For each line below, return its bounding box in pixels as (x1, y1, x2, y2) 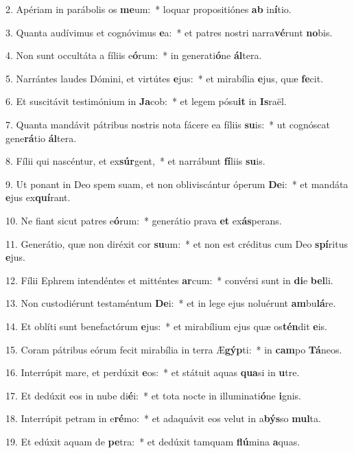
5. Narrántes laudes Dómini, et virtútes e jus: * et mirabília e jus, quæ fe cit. (5, 71, 324, 85)
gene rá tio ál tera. (5, 130, 77, 145)
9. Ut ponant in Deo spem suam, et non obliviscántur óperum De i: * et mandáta (5, 176, 349, 191)
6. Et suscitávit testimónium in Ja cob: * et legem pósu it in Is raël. (5, 94, 287, 108)
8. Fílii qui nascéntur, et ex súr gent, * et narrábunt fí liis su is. (5, 154, 265, 168)
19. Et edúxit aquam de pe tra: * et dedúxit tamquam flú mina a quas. (5, 434, 300, 448)
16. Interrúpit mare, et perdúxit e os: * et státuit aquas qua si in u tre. (5, 365, 300, 380)
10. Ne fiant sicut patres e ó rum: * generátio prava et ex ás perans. (5, 213, 282, 227)
